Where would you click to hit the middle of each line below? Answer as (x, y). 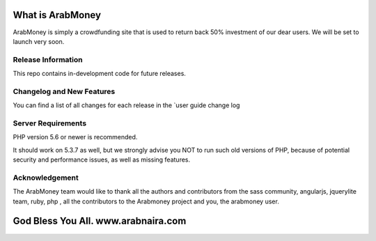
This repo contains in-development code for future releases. (99, 74)
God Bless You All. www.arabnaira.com (100, 221)
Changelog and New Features (64, 91)
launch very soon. (39, 41)
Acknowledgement (46, 178)
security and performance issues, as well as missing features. (102, 160)
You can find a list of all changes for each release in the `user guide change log (126, 105)
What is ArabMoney (57, 15)
